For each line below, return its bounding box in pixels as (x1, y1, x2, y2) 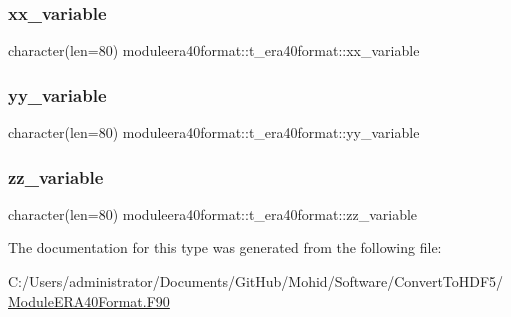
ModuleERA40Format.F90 (8, 290, 170, 311)
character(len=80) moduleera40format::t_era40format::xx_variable (8, 40, 420, 61)
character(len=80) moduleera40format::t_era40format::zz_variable (8, 203, 418, 224)
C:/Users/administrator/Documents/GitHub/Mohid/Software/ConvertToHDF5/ (8, 271, 504, 292)
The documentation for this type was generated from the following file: (8, 237, 442, 258)
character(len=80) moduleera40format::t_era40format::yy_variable (8, 122, 420, 143)
